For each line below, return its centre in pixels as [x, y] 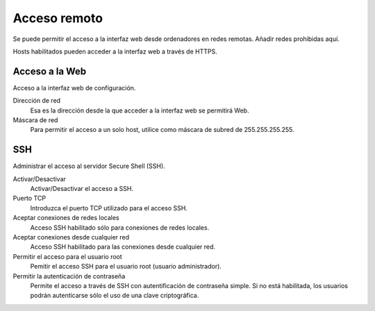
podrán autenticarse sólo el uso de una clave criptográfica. [115, 296]
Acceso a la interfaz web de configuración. [74, 87]
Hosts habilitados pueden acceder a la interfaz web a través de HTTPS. [115, 51]
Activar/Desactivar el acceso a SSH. [82, 189]
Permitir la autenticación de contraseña [69, 276]
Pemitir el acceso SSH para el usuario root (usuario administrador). [126, 267]
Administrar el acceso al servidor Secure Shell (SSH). [89, 166]
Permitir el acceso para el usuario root [68, 256]
